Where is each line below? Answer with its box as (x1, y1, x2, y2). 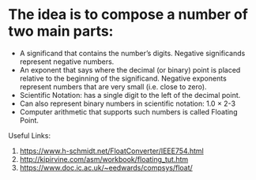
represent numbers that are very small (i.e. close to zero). (19, 81, 207, 92)
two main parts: (8, 22, 114, 40)
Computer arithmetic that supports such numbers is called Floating (19, 107, 238, 116)
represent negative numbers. (19, 57, 115, 66)
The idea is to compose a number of (8, 6, 249, 24)
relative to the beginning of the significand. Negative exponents (19, 73, 227, 83)
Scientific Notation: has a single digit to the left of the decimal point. (19, 90, 241, 99)
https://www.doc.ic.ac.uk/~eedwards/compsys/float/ (19, 163, 194, 172)
